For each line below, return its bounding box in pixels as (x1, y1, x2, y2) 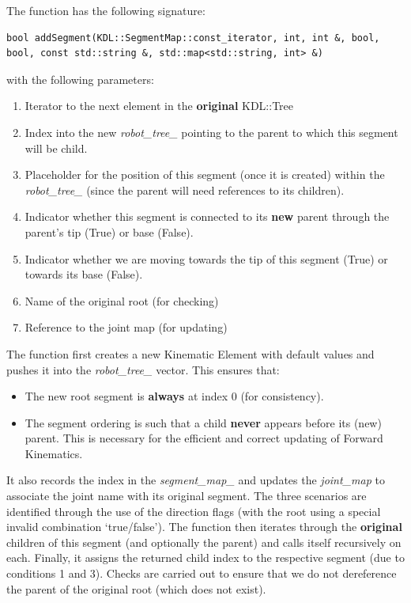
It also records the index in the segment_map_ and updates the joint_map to (6, 472, 385, 488)
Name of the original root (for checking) (25, 292, 219, 309)
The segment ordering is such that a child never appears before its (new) (25, 414, 382, 430)
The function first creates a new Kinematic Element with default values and (6, 345, 375, 362)
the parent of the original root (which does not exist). (6, 580, 266, 597)
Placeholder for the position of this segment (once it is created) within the (25, 166, 385, 183)
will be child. (25, 139, 88, 156)
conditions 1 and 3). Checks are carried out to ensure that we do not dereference (6, 565, 397, 582)
